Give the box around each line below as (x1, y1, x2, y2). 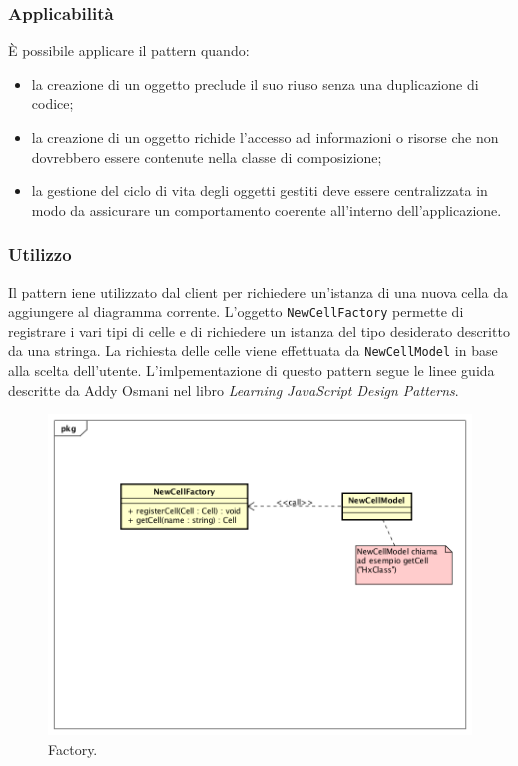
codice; (31, 93, 74, 114)
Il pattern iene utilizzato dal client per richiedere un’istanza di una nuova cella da (8, 281, 508, 302)
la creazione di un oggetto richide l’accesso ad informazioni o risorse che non (31, 127, 499, 147)
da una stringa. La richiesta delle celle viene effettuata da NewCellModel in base (8, 340, 498, 361)
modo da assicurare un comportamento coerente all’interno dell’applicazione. (31, 199, 502, 220)
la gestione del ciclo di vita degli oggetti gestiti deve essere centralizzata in (31, 180, 488, 201)
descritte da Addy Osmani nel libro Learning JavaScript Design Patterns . (8, 379, 459, 400)
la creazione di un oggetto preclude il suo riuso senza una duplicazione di (31, 73, 479, 94)
